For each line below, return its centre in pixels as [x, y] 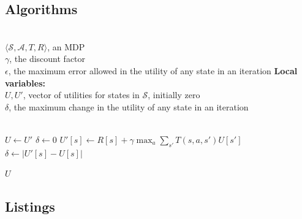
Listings [30, 206]
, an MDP [66, 46]
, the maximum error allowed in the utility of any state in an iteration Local [153, 70]
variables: [25, 83]
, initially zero [174, 95]
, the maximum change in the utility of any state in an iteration [129, 106]
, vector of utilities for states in [81, 95]
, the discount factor [47, 59]
